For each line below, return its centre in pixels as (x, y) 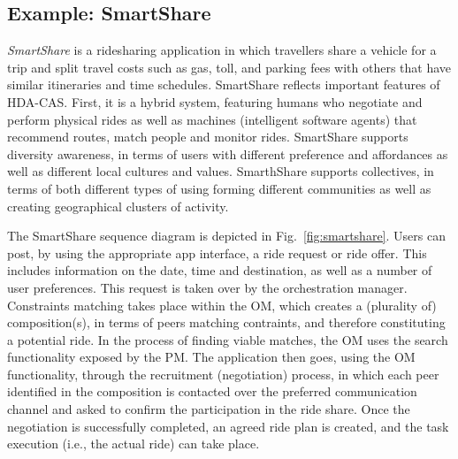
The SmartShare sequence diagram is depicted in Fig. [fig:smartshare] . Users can (226, 236)
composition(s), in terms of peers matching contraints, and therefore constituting (226, 322)
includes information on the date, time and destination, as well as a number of (220, 270)
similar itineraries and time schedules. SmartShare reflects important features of (224, 84)
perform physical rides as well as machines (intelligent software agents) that (212, 119)
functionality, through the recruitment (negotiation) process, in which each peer (223, 374)
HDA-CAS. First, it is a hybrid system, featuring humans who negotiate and (215, 101)
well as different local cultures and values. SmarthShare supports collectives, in (221, 171)
